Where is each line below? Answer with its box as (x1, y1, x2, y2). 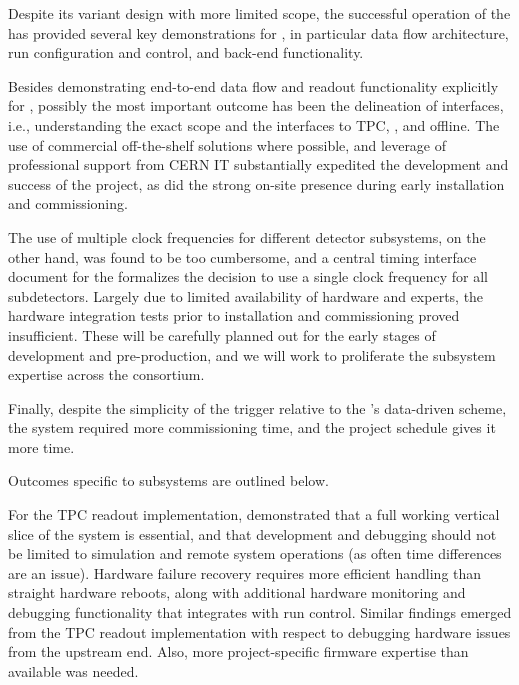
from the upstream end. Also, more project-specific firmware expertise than (8, 641, 469, 662)
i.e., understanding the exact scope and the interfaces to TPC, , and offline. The (8, 114, 500, 135)
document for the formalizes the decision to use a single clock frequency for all (8, 266, 488, 287)
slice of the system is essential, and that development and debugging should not (8, 523, 497, 544)
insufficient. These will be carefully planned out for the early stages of (8, 324, 436, 345)
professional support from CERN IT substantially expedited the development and (8, 154, 509, 175)
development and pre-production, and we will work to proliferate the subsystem (8, 344, 496, 365)
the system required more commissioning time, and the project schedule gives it (8, 417, 496, 438)
